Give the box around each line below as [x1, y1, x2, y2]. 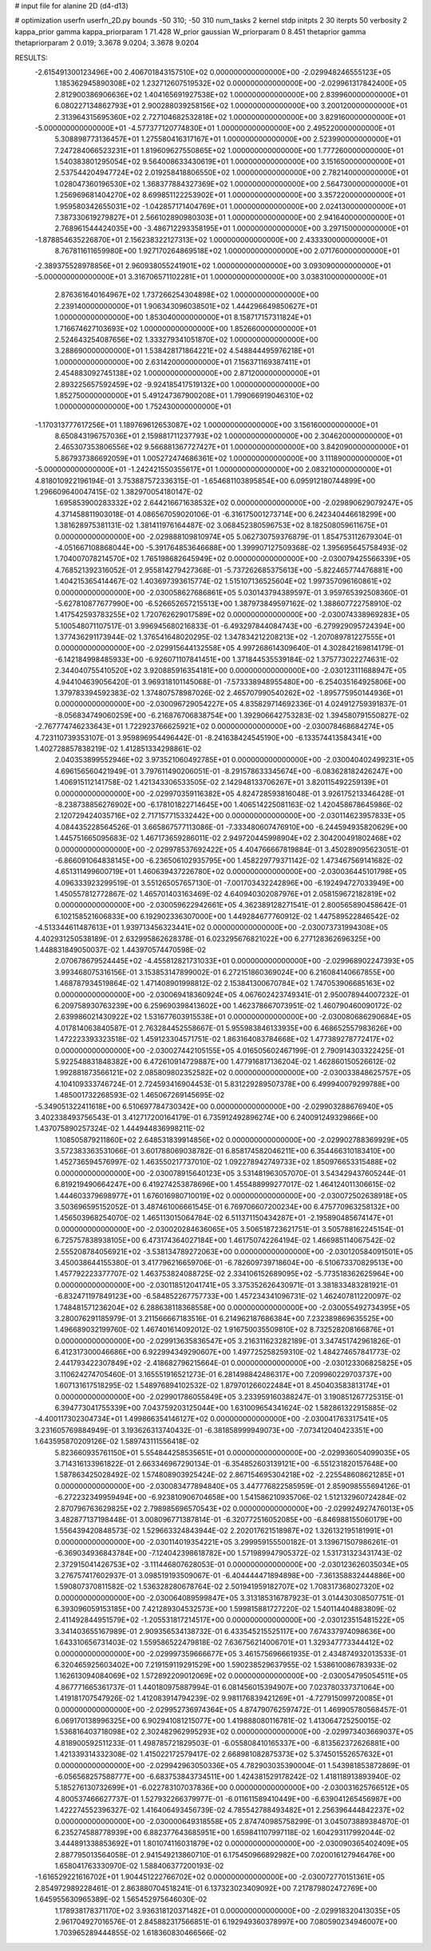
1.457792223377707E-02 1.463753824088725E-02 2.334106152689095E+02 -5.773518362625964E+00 [54, 1269, 404, 1279]
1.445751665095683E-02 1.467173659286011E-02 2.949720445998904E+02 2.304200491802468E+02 [54, 833, 402, 843]
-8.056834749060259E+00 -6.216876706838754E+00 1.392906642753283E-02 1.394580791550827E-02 [54, 710, 409, 720]
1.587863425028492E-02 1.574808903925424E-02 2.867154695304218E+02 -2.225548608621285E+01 [54, 1470, 405, 1480]
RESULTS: [14, 53, 48, 62]
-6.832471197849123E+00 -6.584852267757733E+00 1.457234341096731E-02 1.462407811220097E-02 [54, 1292, 402, 1301]
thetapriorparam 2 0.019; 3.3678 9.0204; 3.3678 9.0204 [14, 38, 200, 48]
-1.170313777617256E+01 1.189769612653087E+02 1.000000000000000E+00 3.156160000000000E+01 [34, 420, 378, 429]
